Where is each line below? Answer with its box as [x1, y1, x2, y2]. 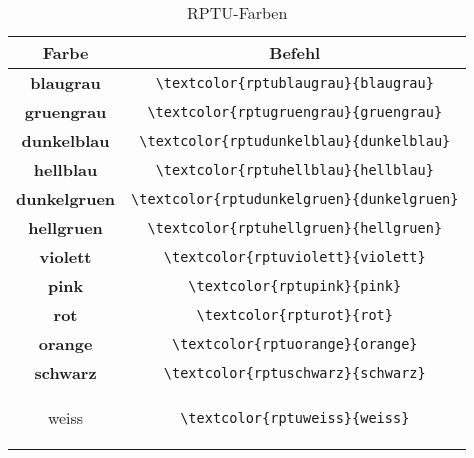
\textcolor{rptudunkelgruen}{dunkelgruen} [131, 190, 459, 207]
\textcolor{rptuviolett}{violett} [163, 248, 426, 265]
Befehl [269, 41, 321, 64]
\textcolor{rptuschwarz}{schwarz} [163, 364, 426, 381]
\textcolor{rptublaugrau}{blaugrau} [155, 74, 434, 91]
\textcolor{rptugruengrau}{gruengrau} [147, 103, 443, 120]
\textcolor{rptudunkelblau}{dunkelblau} [139, 132, 451, 149]
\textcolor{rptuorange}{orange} [172, 335, 418, 352]
